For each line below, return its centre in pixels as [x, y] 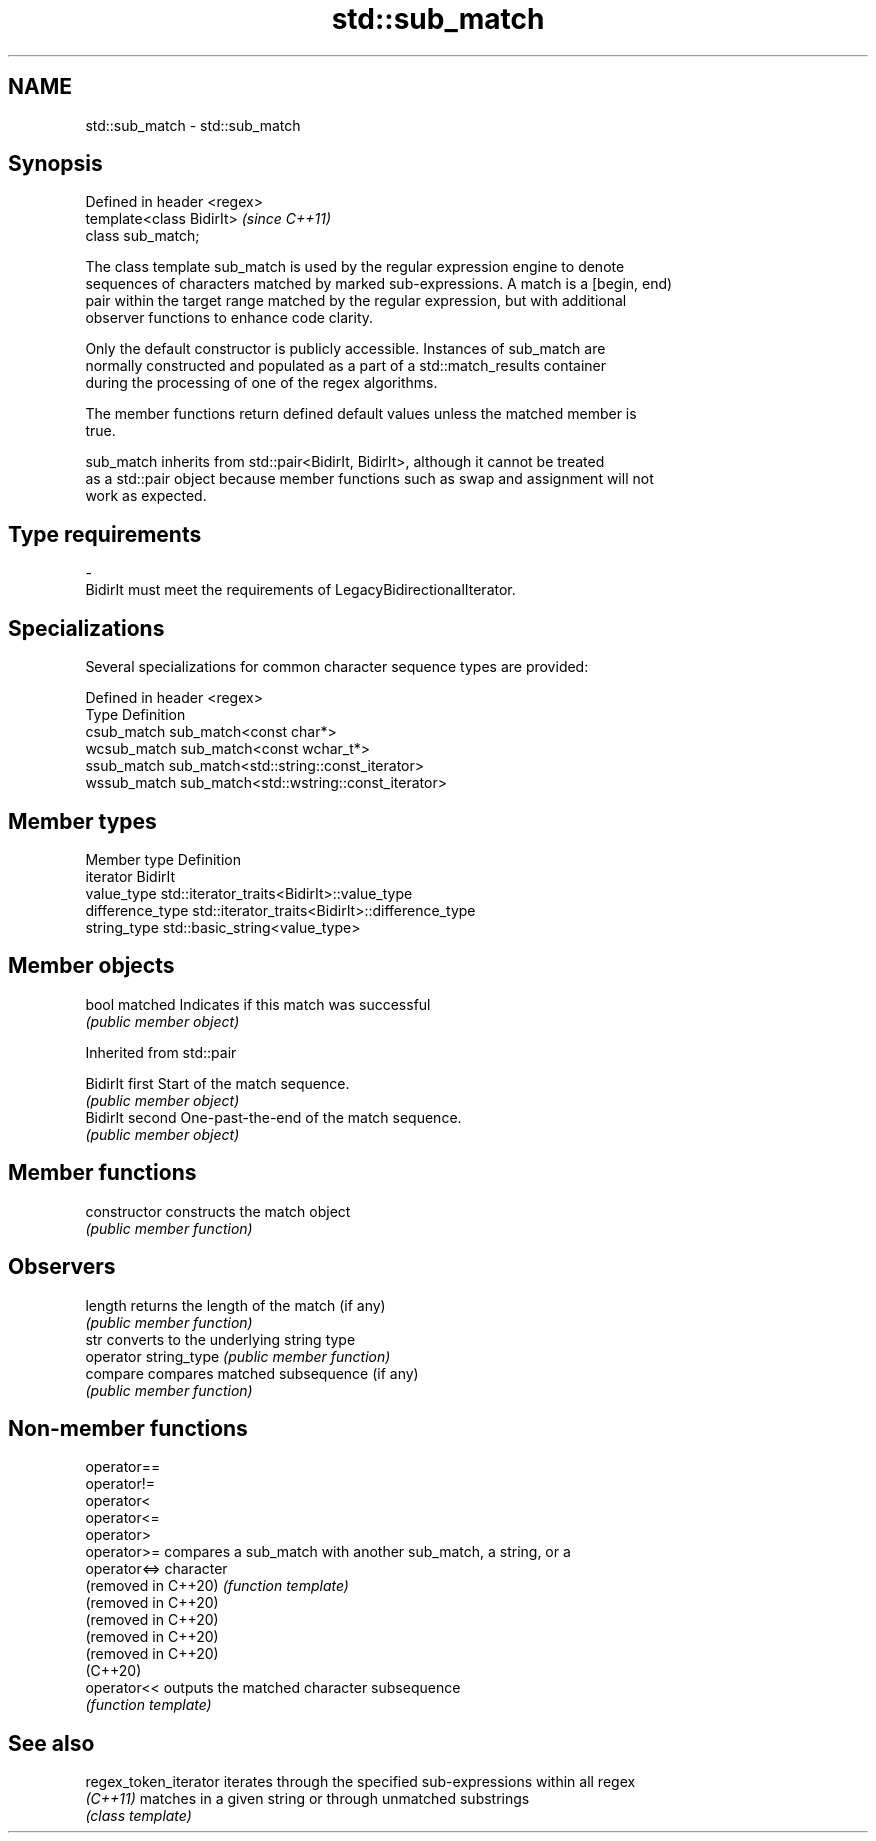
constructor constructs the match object [218, 1211]
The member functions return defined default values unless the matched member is [361, 414]
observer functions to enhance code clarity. [229, 318]
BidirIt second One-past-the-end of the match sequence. [273, 1117]
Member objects [91, 966]
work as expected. [146, 496]
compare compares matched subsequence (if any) [252, 1373]
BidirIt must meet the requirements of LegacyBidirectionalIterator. [300, 590]
